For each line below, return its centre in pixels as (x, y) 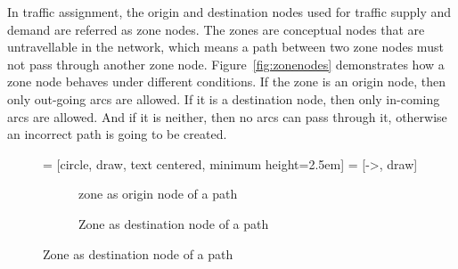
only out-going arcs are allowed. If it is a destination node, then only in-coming (224, 98)
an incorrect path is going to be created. (117, 134)
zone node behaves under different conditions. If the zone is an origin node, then (226, 82)
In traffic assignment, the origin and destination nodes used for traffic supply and (229, 12)
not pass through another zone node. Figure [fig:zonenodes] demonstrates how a (226, 64)
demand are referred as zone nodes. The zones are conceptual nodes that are (216, 29)
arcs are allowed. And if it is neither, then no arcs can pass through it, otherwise (227, 116)
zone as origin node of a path (158, 194)
